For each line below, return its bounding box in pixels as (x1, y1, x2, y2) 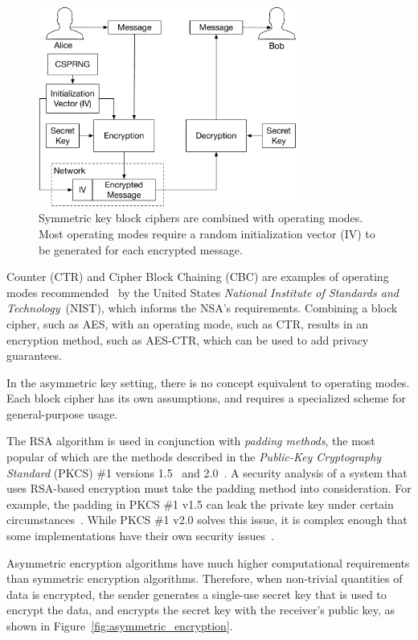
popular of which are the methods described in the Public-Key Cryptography (6, 448, 382, 465)
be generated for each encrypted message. (39, 241, 243, 258)
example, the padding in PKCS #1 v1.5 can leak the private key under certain (6, 495, 394, 512)
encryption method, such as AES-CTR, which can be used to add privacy (6, 331, 369, 348)
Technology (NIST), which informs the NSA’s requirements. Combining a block (6, 299, 398, 316)
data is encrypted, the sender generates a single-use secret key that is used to (6, 585, 387, 602)
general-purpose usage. (6, 405, 118, 422)
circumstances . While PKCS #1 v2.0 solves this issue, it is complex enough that (6, 511, 408, 528)
